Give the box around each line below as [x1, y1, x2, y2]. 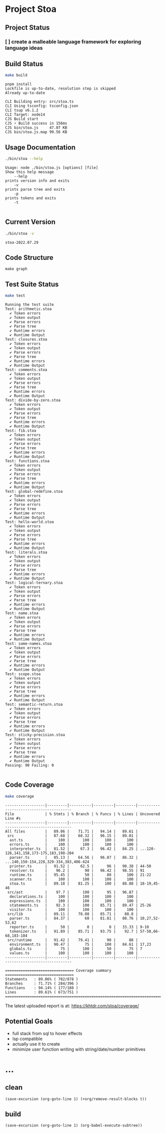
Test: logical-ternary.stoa [5, 580, 63, 586]
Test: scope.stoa [5, 672, 41, 677]
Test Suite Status [5, 280, 59, 289]
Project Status [5, 23, 50, 32]
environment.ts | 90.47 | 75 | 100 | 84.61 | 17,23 [9, 942, 152, 947]
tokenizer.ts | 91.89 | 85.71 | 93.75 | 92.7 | [9, 929, 138, 934]
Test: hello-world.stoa [5, 520, 54, 525]
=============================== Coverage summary [5, 968, 112, 973]
